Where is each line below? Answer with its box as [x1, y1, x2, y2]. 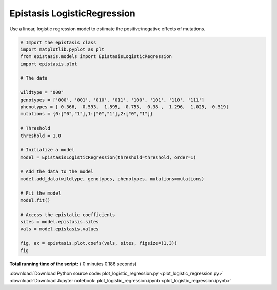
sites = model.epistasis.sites [20, 219, 100, 225]
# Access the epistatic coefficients [20, 211, 115, 218]
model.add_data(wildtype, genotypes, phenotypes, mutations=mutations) [20, 176, 205, 182]
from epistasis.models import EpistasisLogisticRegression [20, 54, 172, 60]
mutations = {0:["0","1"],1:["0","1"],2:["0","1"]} [20, 111, 153, 117]
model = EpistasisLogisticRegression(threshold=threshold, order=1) [20, 154, 196, 160]
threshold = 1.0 [20, 132, 62, 139]
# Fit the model [20, 190, 62, 196]
